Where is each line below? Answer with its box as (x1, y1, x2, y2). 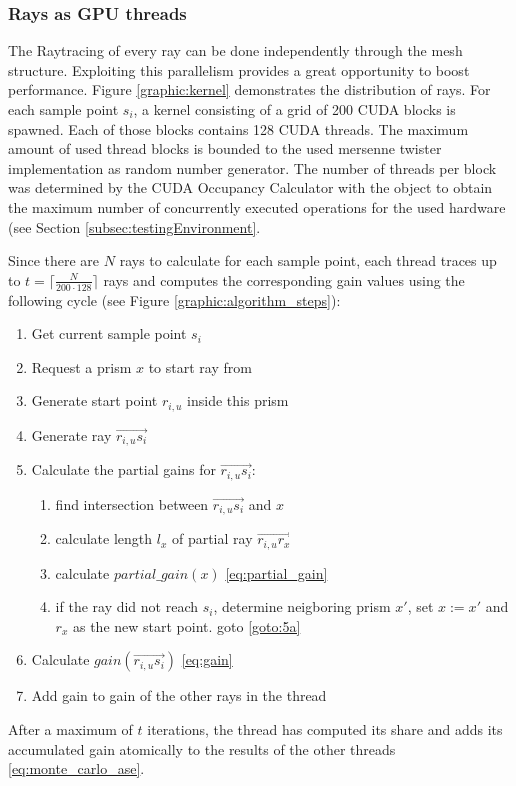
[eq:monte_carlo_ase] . (8, 758, 145, 779)
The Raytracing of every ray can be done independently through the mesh (8, 40, 463, 61)
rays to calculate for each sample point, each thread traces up (119, 250, 497, 271)
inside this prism (187, 390, 289, 411)
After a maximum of (8, 719, 133, 739)
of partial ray (171, 528, 253, 549)
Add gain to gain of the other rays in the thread (31, 685, 327, 706)
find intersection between (55, 493, 209, 514)
